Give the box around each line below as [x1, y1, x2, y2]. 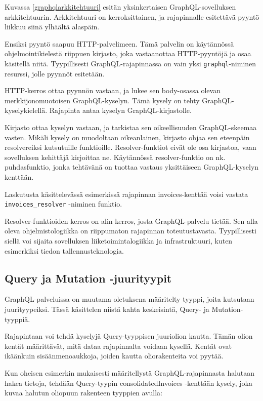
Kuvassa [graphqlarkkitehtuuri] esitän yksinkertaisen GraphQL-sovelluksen [5, 2, 236, 12]
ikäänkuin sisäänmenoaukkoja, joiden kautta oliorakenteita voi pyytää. [5, 350, 224, 361]
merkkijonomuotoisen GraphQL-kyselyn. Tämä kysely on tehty [5, 95, 200, 105]
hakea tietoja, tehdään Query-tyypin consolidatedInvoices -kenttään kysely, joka [5, 377, 252, 388]
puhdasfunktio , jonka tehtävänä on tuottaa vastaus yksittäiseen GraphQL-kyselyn [5, 162, 259, 172]
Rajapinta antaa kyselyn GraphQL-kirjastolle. [49, 105, 192, 115]
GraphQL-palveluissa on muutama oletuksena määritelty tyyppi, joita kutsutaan [5, 294, 254, 304]
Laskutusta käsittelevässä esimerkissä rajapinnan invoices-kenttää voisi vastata [5, 188, 248, 199]
